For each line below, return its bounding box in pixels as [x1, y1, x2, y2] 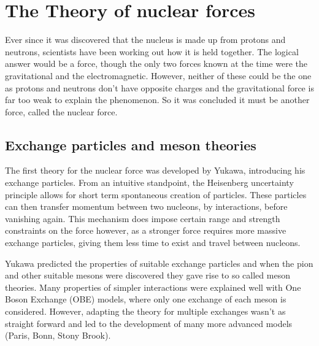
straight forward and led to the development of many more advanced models [5, 317, 293, 329]
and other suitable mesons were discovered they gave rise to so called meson [5, 269, 290, 282]
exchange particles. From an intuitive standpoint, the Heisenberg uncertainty [5, 176, 294, 189]
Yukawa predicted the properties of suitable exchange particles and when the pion [5, 256, 313, 269]
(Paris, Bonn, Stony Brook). [5, 329, 111, 342]
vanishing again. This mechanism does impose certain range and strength [5, 212, 280, 225]
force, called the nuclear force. [5, 105, 118, 118]
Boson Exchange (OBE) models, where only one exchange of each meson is [5, 293, 286, 306]
